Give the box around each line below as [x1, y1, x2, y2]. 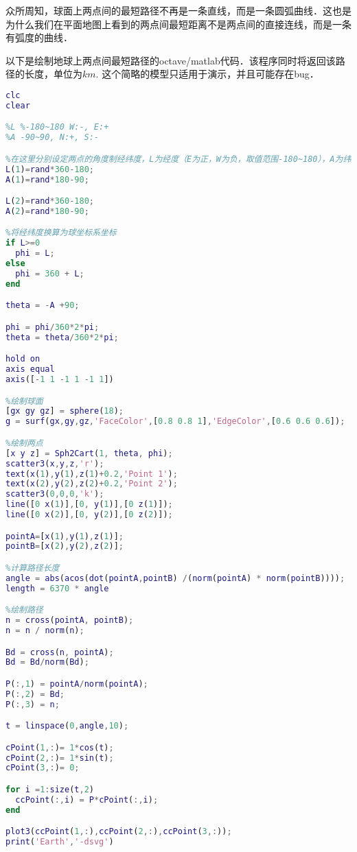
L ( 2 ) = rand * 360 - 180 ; [5, 196, 94, 206]
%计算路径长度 [5, 563, 60, 573]
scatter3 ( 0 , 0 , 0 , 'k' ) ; [5, 489, 104, 499]
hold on [5, 354, 41, 364]
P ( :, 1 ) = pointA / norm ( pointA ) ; [5, 678, 148, 689]
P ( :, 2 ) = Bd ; [5, 689, 65, 699]
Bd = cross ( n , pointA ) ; [5, 647, 114, 657]
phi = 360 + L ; [15, 268, 84, 279]
